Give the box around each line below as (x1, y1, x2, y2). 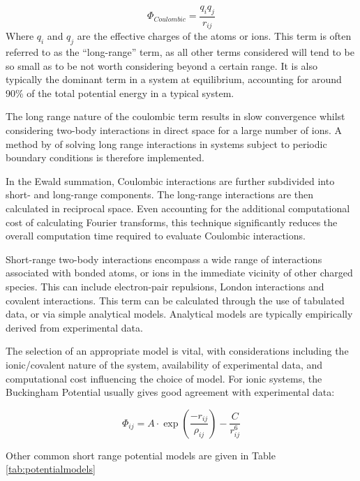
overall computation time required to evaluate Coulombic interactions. (6, 228, 306, 243)
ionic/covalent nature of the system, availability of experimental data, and (6, 357, 323, 371)
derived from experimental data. (6, 320, 143, 334)
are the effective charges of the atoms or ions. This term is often (77, 29, 352, 43)
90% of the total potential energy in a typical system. (6, 85, 234, 100)
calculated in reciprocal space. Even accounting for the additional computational (6, 201, 350, 216)
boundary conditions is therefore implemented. (6, 150, 204, 165)
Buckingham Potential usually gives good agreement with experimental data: (6, 385, 335, 399)
